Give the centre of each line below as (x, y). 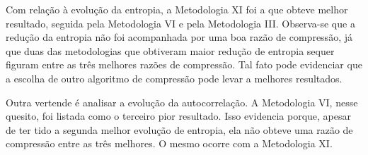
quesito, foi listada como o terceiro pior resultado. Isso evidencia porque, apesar (178, 116)
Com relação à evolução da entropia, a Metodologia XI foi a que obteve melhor (177, 9)
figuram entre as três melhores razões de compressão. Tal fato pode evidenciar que (184, 64)
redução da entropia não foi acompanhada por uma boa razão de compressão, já (179, 37)
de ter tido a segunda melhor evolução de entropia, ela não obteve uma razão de (179, 129)
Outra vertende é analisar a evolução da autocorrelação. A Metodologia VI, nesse (182, 102)
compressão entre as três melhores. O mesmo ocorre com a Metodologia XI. (169, 143)
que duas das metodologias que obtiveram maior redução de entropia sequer (170, 50)
